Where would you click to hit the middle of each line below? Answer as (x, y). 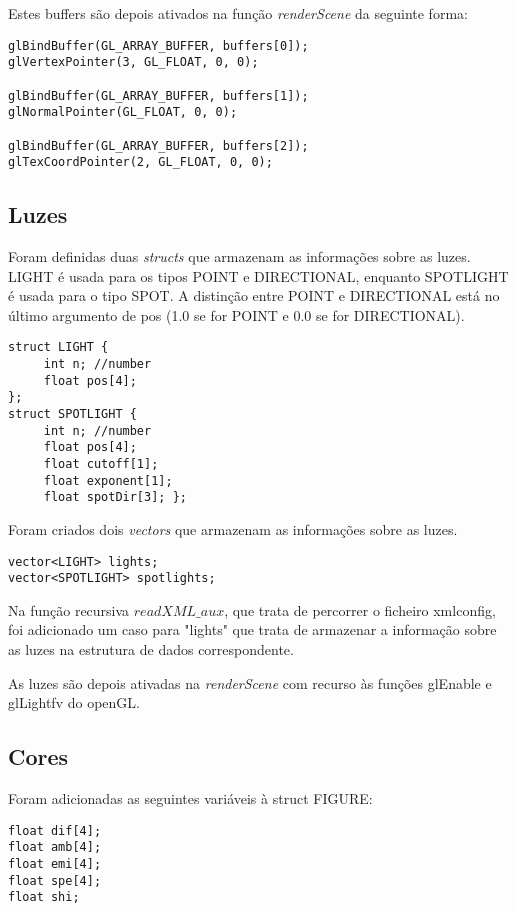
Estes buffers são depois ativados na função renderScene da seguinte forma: (238, 13)
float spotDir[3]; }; (115, 497)
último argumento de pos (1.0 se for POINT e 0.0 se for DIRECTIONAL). (236, 314)
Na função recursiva (69, 609)
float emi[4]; (55, 863)
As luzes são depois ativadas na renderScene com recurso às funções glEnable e (250, 682)
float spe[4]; (55, 880)
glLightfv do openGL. (74, 702)
